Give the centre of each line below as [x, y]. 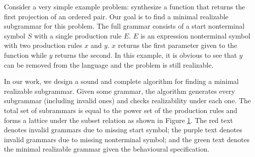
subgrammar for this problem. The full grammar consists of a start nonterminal [124, 26]
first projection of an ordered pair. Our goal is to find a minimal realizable [116, 16]
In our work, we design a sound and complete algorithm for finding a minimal [121, 81]
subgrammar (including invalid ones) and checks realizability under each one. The [127, 100]
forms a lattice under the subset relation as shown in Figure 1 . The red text [119, 120]
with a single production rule [78, 35]
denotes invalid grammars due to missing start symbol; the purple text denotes [123, 130]
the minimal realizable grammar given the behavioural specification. [107, 149]
